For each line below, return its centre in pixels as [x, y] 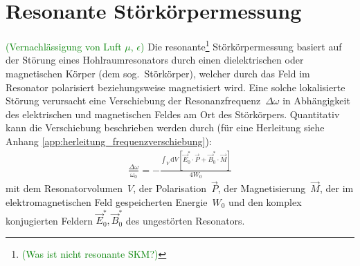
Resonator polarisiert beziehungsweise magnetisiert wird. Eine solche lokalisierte [175, 87]
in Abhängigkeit [316, 101]
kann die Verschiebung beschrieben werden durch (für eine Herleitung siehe [165, 127]
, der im [336, 188]
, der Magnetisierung [262, 188]
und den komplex [265, 201]
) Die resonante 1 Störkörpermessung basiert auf [241, 45]
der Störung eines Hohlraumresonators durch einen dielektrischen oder [155, 60]
